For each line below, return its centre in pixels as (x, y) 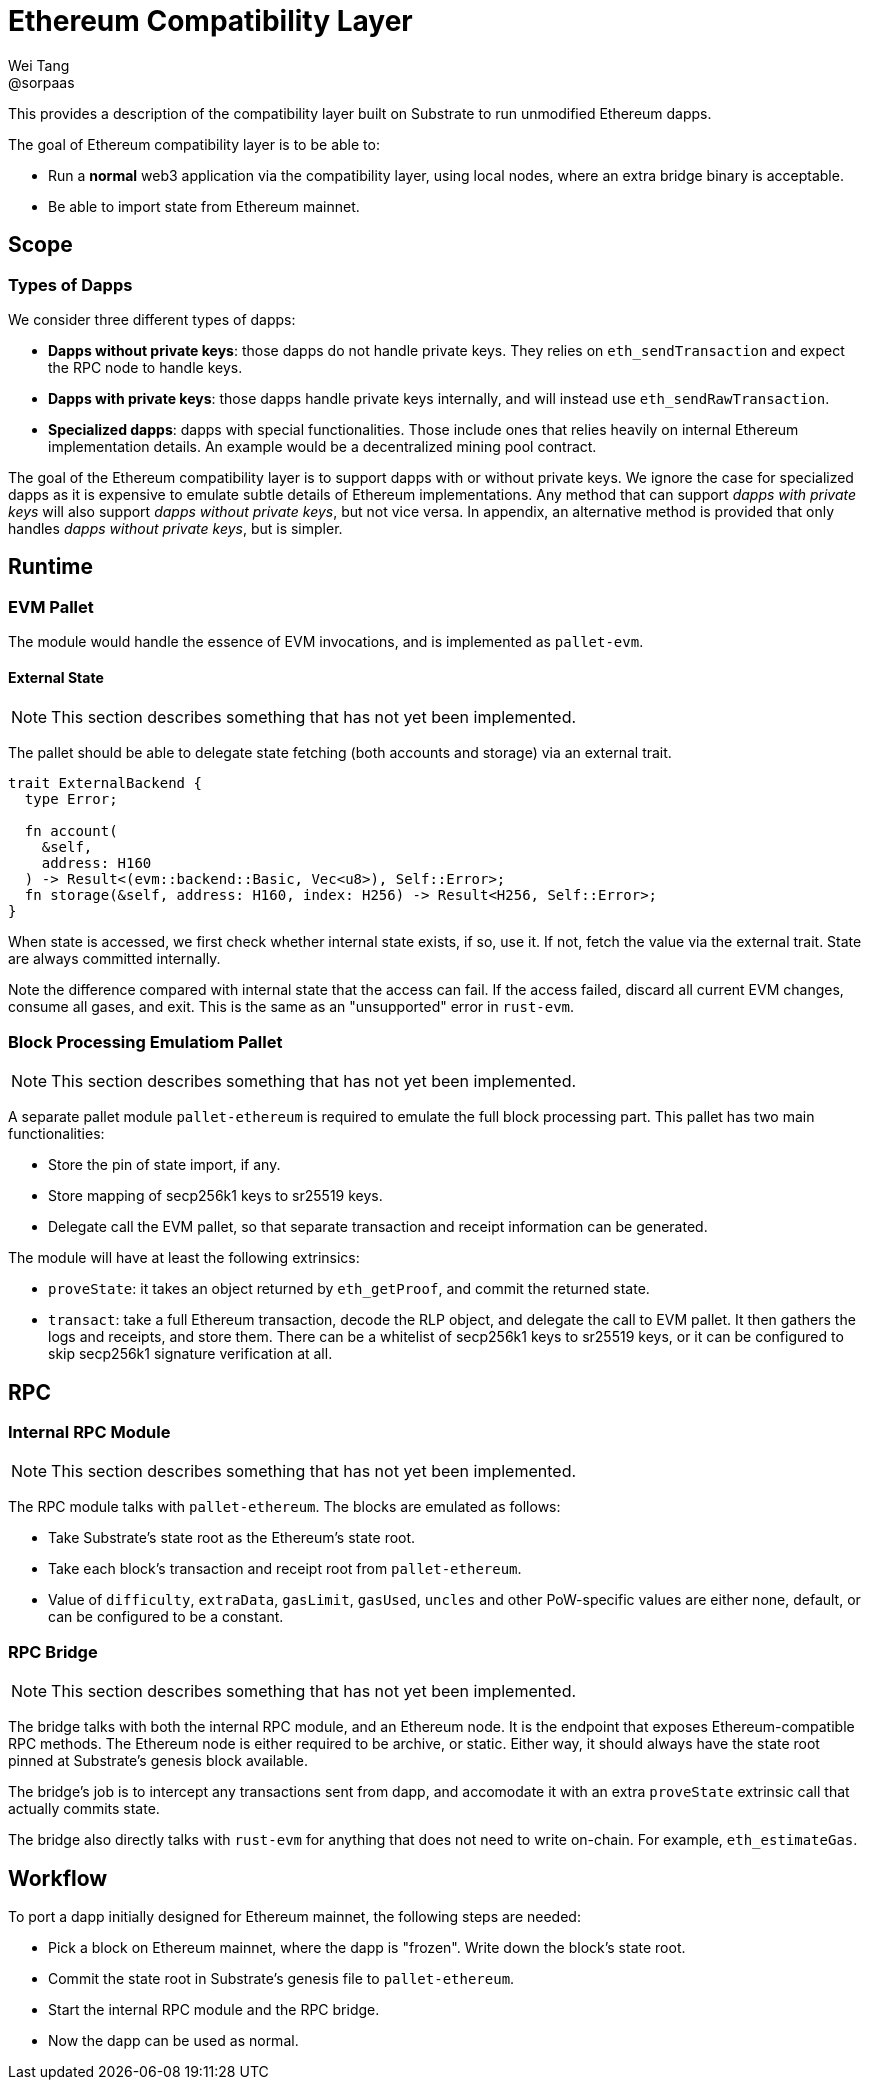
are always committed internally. (114, 959)
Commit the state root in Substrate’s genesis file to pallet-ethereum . (281, 1978)
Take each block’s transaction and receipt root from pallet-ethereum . (285, 1569)
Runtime (50, 567)
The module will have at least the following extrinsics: (184, 1258)
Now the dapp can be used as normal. (173, 2040)
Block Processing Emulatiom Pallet (145, 1041)
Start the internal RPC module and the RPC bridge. (214, 2009)
